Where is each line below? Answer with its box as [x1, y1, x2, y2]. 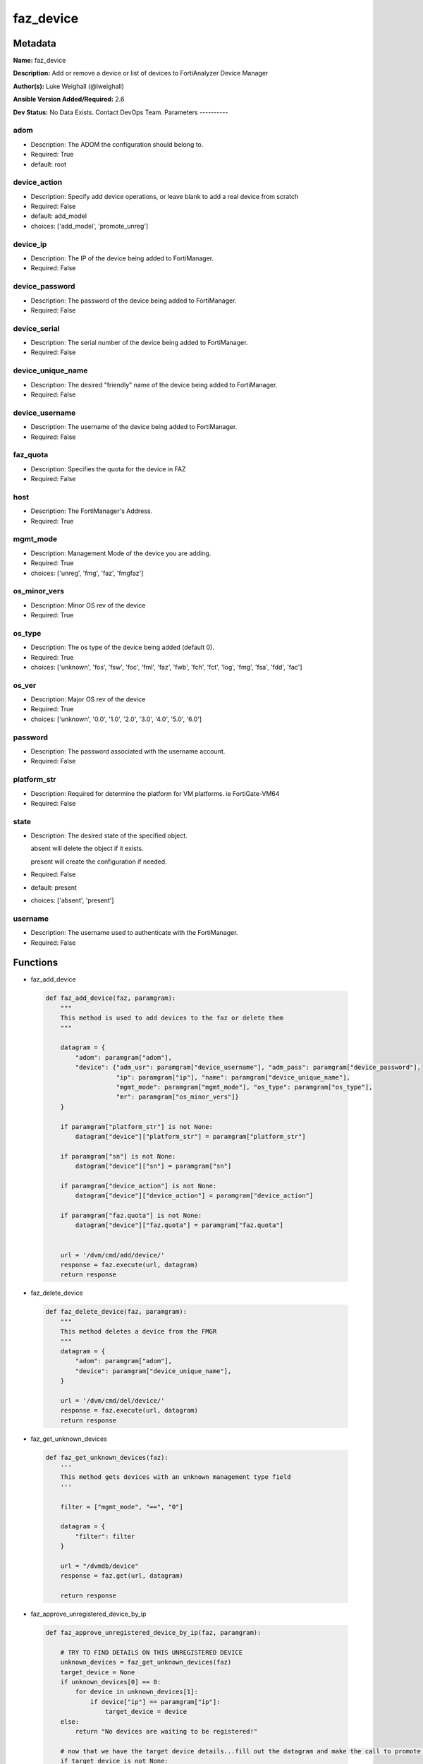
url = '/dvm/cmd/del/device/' [60, 1396, 165, 1404]
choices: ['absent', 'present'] [30, 896, 114, 905]
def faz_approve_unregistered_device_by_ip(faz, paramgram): [45, 1629, 262, 1637]
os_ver [13, 680, 37, 690]
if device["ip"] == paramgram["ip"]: [90, 1698, 221, 1705]
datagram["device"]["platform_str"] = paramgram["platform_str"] [75, 1132, 306, 1140]
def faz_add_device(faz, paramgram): [45, 994, 176, 1002]
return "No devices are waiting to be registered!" [75, 1727, 258, 1735]
